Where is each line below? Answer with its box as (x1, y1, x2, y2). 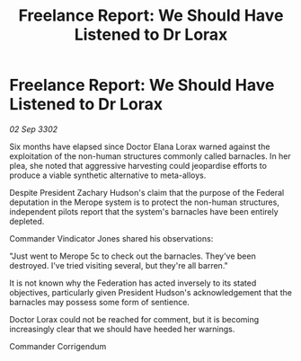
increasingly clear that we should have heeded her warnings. (9, 323, 235, 334)
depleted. (9, 216, 45, 226)
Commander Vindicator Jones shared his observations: (9, 233, 214, 243)
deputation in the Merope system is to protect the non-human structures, (9, 197, 280, 207)
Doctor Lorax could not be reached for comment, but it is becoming (9, 313, 260, 324)
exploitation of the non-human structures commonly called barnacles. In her (9, 150, 292, 162)
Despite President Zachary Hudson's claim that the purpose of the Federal (9, 187, 285, 198)
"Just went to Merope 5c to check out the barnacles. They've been (9, 251, 256, 261)
